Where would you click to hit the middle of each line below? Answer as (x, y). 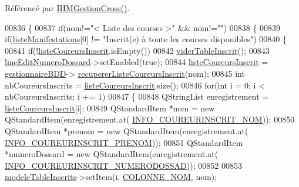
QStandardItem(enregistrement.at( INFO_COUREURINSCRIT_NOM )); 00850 (150, 119)
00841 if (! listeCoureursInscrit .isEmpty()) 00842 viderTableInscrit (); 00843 (137, 50)
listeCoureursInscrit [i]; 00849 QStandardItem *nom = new (110, 108)
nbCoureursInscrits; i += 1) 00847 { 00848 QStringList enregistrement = (137, 96)
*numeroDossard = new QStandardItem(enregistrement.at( (112, 154)
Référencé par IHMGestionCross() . (67, 8)
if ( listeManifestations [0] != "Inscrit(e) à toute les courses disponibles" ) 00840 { (146, 39)
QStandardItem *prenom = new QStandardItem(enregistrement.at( (127, 130)
